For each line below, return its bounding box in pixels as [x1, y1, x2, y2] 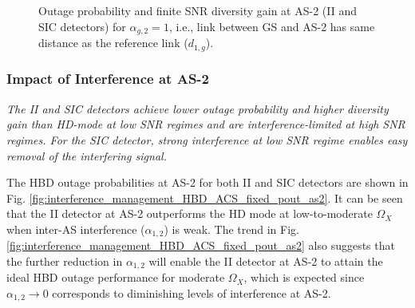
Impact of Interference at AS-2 [6, 69, 210, 89]
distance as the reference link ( [38, 34, 188, 51]
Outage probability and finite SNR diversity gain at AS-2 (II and [38, 2, 358, 18]
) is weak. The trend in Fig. [164, 220, 299, 237]
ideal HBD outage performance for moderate [6, 269, 225, 286]
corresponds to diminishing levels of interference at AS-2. [52, 284, 331, 301]
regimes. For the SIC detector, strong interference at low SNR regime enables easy [6, 131, 408, 148]
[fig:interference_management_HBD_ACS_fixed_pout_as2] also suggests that [6, 237, 395, 254]
